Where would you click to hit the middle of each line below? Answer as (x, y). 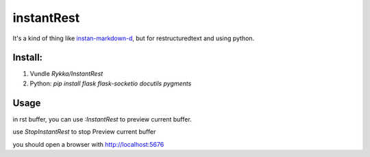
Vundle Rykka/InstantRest (66, 74)
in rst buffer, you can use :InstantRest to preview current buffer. (102, 119)
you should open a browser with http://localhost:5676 (88, 144)
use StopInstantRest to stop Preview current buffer (84, 132)
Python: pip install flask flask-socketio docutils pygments (111, 83)
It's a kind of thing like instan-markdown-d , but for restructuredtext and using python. (134, 38)
